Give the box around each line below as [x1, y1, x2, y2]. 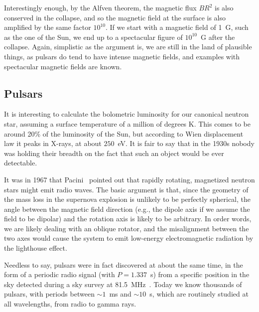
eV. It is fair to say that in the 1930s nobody [118, 138, 255, 149]
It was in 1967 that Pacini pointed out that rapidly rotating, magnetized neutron [4, 174, 255, 184]
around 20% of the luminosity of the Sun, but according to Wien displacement [4, 128, 244, 139]
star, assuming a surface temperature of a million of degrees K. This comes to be [4, 118, 251, 129]
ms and [109, 289, 131, 299]
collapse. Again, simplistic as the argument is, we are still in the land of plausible [4, 41, 252, 52]
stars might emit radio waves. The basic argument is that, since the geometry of [4, 184, 249, 194]
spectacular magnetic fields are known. [4, 61, 122, 71]
